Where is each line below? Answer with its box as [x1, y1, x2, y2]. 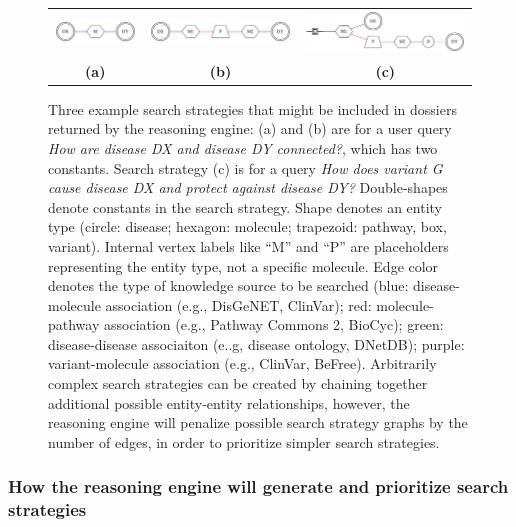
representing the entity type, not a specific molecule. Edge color [48, 255, 439, 276]
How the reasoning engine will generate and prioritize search [8, 474, 509, 499]
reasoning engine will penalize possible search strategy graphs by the [48, 412, 468, 433]
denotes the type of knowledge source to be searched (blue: [48, 275, 409, 296]
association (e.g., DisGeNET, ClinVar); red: [105, 294, 372, 315]
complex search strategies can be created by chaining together [48, 373, 428, 394]
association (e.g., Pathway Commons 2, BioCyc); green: [103, 314, 444, 335]
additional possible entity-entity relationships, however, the [48, 392, 410, 413]
